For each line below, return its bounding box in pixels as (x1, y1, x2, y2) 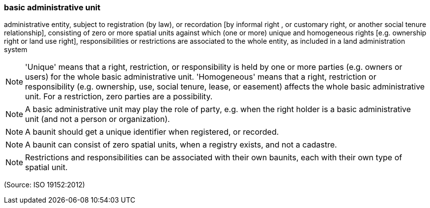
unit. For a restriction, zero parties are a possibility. (25, 91, 213, 102)
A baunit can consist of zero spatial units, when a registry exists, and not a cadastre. (25, 140, 337, 150)
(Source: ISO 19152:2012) (4, 180, 85, 189)
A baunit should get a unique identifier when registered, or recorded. (25, 127, 279, 137)
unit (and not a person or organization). (25, 114, 170, 124)
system (4, 45, 28, 54)
